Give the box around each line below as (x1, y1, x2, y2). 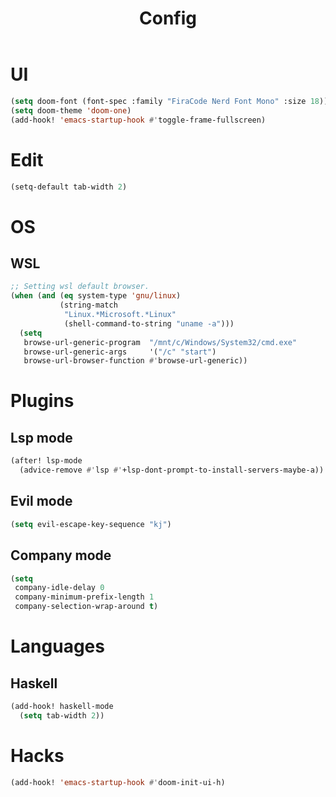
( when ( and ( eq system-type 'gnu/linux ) (10, 291, 182, 301)
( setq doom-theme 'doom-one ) (10, 105, 132, 116)
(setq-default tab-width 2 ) (10, 182, 128, 192)
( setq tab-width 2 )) (19, 710, 105, 721)
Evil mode (10, 493, 73, 510)
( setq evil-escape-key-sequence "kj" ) (10, 519, 172, 529)
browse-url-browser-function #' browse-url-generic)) (23, 356, 248, 366)
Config (139, 7, 197, 30)
